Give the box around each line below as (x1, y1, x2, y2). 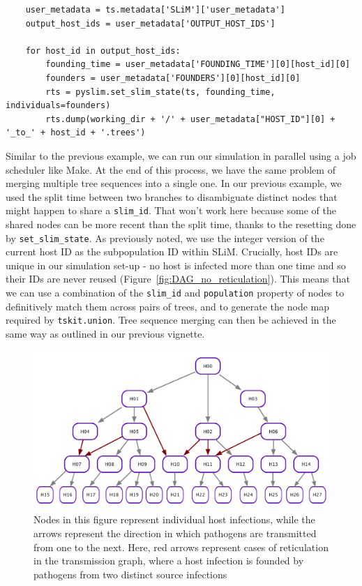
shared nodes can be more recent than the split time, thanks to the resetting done (6, 216, 356, 231)
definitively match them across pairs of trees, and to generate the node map (6, 299, 329, 313)
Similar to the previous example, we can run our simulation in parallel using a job (6, 148, 356, 163)
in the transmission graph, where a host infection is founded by (33, 553, 304, 568)
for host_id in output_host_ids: (25, 45, 181, 56)
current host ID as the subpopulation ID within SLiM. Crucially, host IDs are (6, 244, 338, 259)
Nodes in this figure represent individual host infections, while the (33, 512, 315, 527)
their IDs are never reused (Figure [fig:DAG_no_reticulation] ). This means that (6, 271, 350, 286)
